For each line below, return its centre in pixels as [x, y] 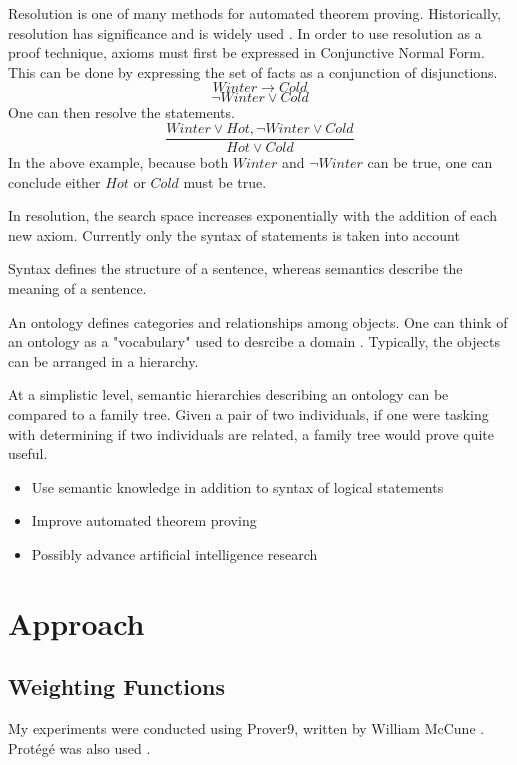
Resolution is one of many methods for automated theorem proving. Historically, [255, 13]
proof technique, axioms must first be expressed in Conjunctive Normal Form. [246, 52]
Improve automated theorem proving [144, 520]
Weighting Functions [117, 686]
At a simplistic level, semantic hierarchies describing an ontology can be [228, 394]
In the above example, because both [118, 162]
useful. [28, 453]
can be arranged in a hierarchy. [103, 360]
